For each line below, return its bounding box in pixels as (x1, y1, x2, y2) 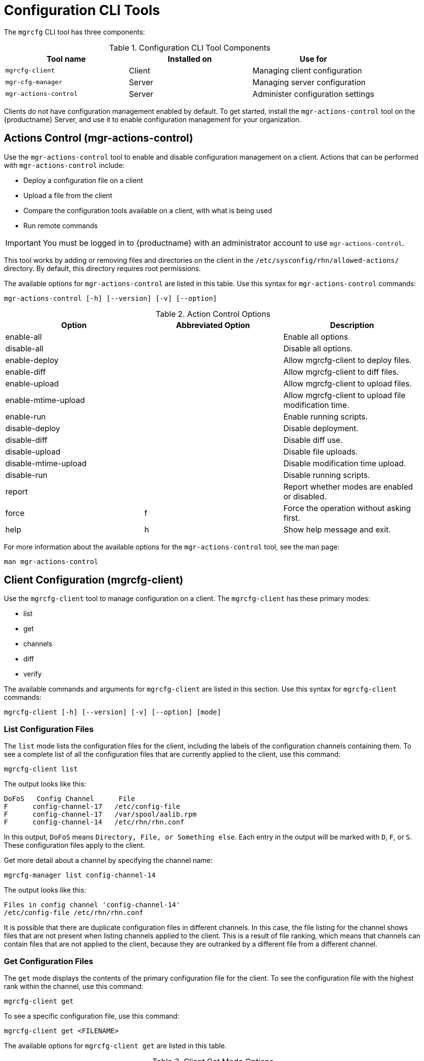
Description (330, 320, 374, 330)
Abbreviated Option (176, 320, 250, 330)
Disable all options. (283, 343, 353, 353)
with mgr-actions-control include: (4, 161, 124, 169)
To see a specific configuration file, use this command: (4, 1011, 179, 1020)
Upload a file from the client (23, 191, 112, 200)
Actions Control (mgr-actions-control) (4, 132, 194, 145)
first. (283, 512, 300, 523)
